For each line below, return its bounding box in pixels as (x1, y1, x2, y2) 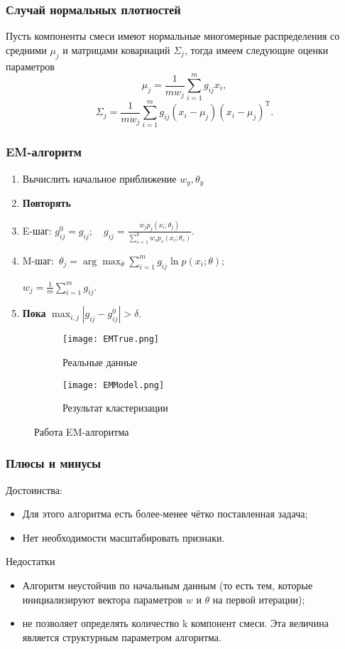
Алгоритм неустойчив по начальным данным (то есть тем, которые (22, 578, 313, 593)
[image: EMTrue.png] (62, 334, 160, 345)
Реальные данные (62, 355, 138, 369)
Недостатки (6, 554, 55, 569)
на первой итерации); (212, 591, 305, 606)
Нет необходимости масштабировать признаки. (22, 530, 225, 545)
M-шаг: (22, 252, 54, 267)
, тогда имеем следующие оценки (184, 42, 329, 57)
